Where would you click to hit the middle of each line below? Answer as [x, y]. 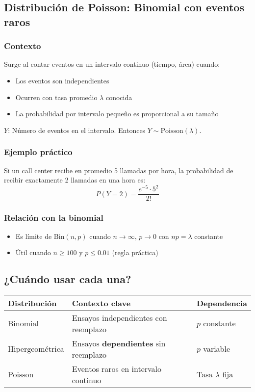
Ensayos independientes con [119, 317]
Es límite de [34, 236]
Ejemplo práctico [38, 152]
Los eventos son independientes [62, 80]
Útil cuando [33, 252]
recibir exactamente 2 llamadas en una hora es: [75, 180]
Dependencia [222, 303]
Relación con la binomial [54, 218]
